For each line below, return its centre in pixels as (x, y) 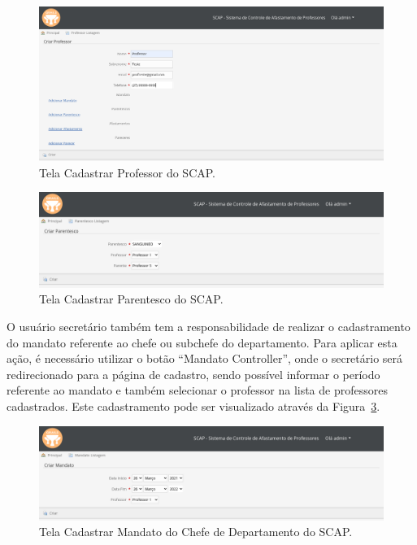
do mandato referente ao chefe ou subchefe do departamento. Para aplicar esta (202, 342)
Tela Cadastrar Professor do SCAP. (128, 172)
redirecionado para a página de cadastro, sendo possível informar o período (193, 374)
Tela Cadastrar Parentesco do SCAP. (131, 299)
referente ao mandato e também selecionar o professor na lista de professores (197, 390)
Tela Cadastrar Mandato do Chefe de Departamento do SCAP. (196, 532)
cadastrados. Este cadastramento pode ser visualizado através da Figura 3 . (193, 405)
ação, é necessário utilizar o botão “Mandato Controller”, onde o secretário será (205, 358)
